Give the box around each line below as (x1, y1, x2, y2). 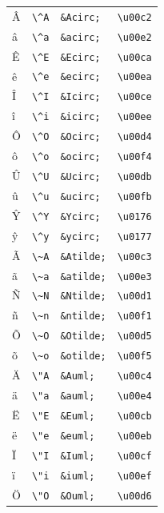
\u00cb (117, 410, 152, 422)
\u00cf (117, 450, 152, 462)
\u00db (117, 171, 152, 182)
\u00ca (117, 51, 152, 63)
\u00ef (117, 470, 152, 482)
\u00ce (117, 91, 152, 103)
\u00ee (117, 111, 152, 123)
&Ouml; (60, 490, 95, 502)
